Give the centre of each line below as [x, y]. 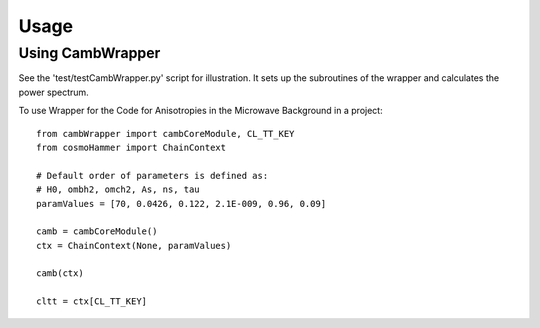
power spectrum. [53, 92]
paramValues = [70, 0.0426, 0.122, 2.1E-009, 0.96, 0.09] [181, 203]
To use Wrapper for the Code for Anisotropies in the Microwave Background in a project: [201, 111]
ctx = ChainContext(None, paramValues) [134, 245]
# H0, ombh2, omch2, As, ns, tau [118, 189]
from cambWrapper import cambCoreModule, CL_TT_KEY [165, 133]
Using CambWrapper [89, 53]
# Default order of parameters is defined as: [152, 175]
